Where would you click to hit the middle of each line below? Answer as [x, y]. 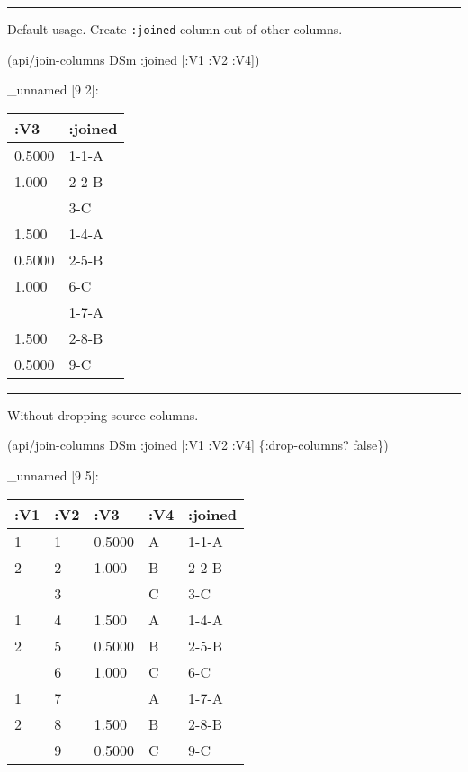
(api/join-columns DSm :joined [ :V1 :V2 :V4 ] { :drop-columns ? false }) [198, 445]
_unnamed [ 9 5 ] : [53, 476]
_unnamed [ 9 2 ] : [53, 90]
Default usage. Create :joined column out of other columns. [175, 29]
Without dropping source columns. [103, 414]
